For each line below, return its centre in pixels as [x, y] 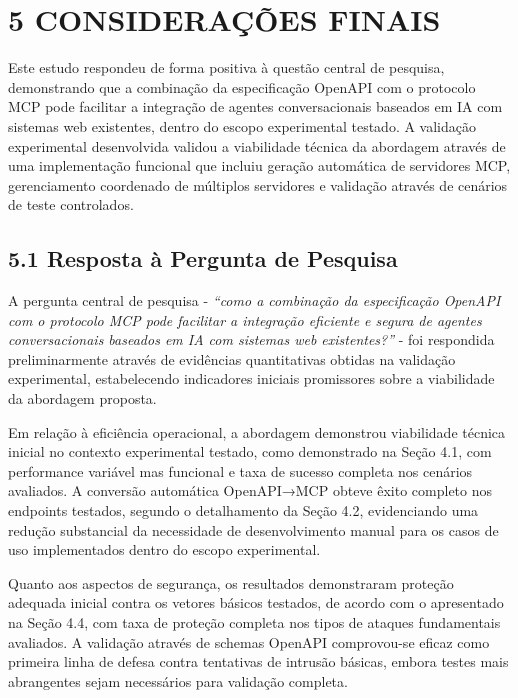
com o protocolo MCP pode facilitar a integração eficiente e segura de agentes [245, 319]
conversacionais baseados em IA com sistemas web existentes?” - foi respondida [251, 339]
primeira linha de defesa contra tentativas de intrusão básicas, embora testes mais [258, 661]
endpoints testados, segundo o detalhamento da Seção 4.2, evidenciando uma [243, 510]
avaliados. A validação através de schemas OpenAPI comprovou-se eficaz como [249, 641]
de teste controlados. [71, 204]
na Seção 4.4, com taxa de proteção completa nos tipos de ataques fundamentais [254, 621]
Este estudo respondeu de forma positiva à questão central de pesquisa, [226, 67]
